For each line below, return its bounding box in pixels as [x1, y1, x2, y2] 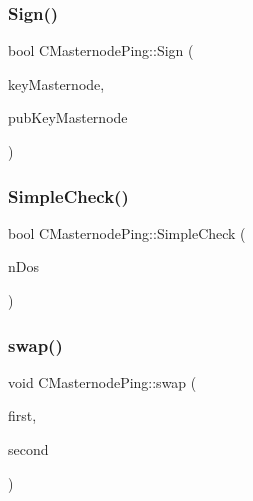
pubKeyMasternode [8, 107, 128, 128]
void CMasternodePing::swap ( [8, 371, 197, 392]
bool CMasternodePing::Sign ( [8, 40, 194, 61]
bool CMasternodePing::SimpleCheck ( [8, 222, 246, 243]
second [8, 439, 49, 459]
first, [8, 405, 37, 426]
